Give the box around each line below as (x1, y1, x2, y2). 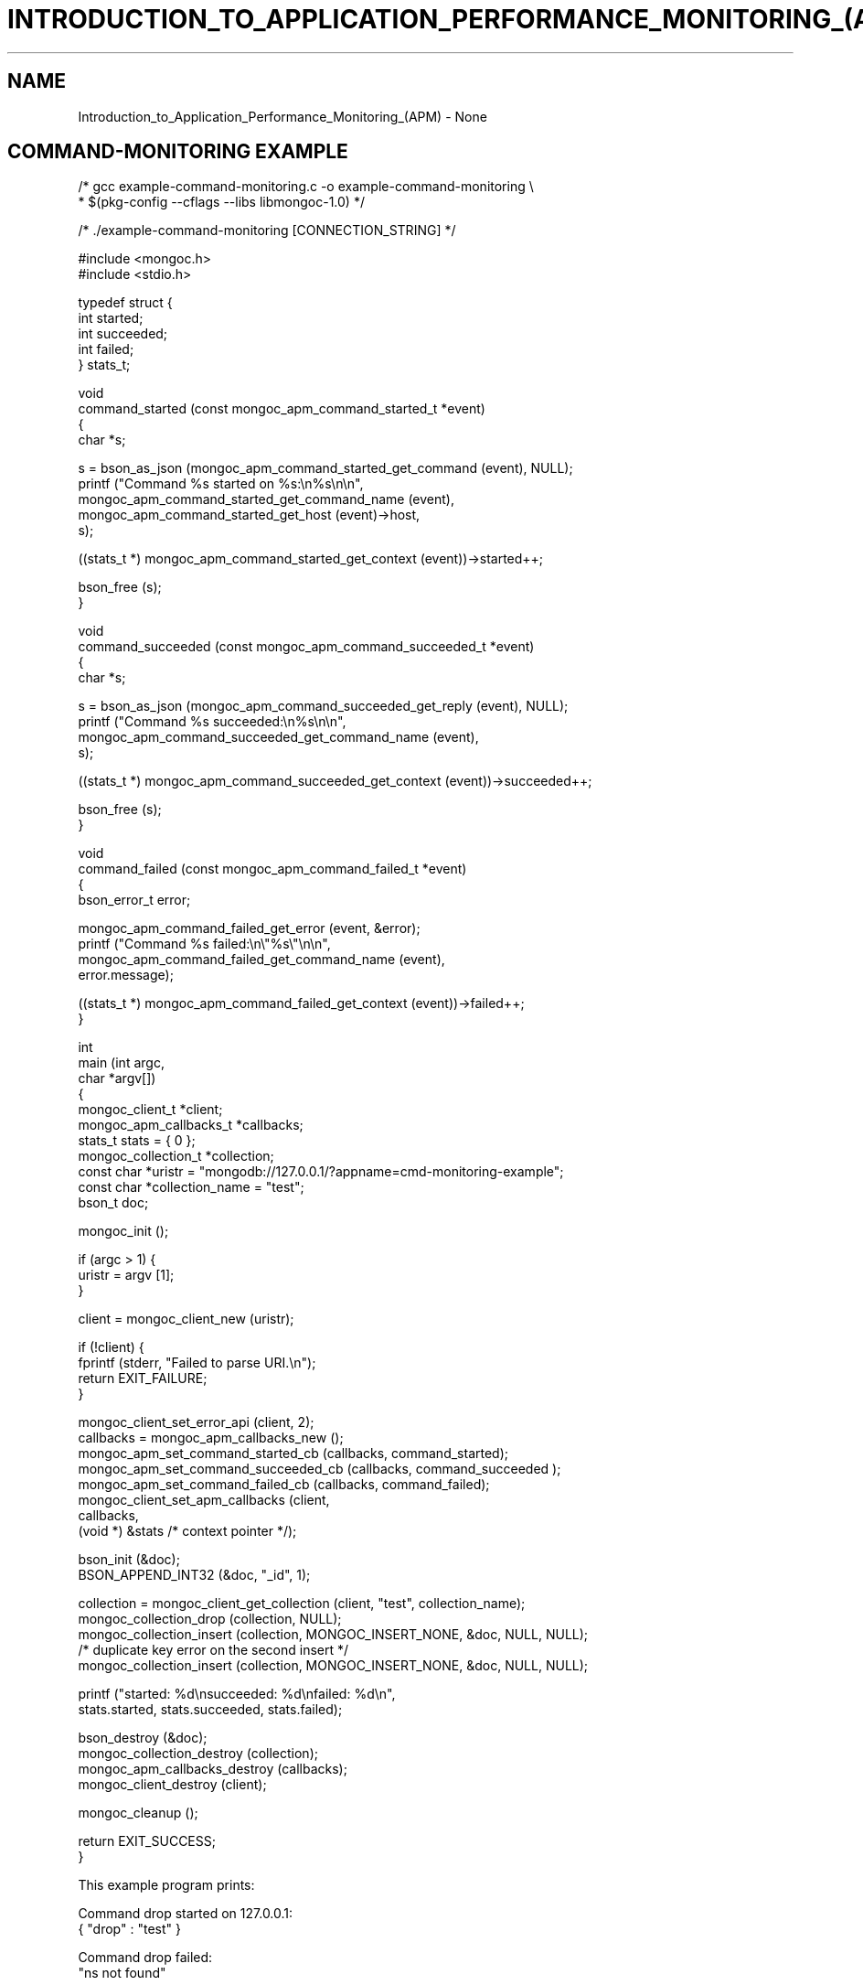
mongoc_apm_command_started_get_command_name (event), (78, 491, 455, 508)
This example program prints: (78, 1877, 255, 1894)
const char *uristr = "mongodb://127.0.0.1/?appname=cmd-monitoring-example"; (78, 1164, 564, 1180)
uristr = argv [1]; (78, 1267, 175, 1283)
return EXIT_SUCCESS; (78, 1833, 216, 1850)
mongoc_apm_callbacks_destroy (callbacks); (78, 1761, 347, 1777)
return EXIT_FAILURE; (78, 1370, 208, 1387)
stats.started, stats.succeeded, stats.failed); (78, 1701, 343, 1718)
